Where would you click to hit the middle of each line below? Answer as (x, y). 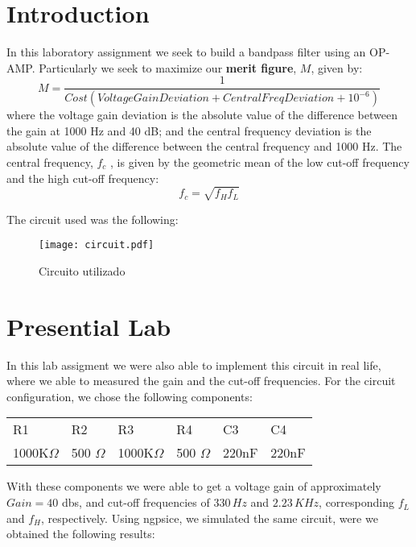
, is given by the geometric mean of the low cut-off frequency (260, 162)
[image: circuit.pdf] (97, 245)
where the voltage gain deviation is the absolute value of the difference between (202, 115)
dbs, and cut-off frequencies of (136, 502)
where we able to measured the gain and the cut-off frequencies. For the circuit (201, 381)
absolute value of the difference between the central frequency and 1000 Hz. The (204, 146)
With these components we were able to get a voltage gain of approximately (194, 486)
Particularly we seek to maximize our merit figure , (168, 67)
